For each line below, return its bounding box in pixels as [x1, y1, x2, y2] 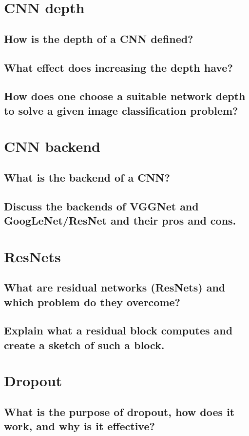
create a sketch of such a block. [4, 337, 165, 352]
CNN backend [4, 136, 100, 156]
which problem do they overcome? [4, 294, 180, 309]
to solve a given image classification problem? [4, 103, 238, 118]
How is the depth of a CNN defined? [4, 31, 193, 46]
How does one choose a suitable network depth [4, 88, 246, 104]
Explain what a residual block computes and [4, 323, 233, 338]
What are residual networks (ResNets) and [4, 280, 226, 295]
